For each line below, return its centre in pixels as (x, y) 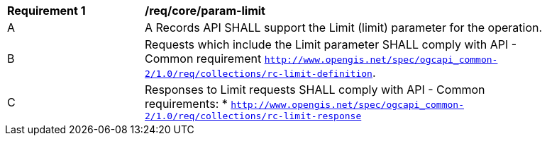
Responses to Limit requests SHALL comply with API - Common (315, 90)
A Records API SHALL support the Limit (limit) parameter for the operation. (344, 27)
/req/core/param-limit (205, 11)
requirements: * (186, 104)
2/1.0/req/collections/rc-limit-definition (259, 74)
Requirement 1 (46, 11)
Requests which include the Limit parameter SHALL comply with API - (331, 44)
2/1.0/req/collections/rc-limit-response (253, 116)
